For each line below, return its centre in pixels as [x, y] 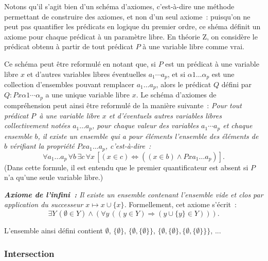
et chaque [238, 125]
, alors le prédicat [184, 84]
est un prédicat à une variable [212, 63]
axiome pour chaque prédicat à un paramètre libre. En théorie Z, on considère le [131, 36]
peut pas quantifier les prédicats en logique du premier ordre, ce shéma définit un [132, 26]
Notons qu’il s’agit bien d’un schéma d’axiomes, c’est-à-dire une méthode [119, 6]
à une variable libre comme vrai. [194, 46]
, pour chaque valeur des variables [146, 125]
